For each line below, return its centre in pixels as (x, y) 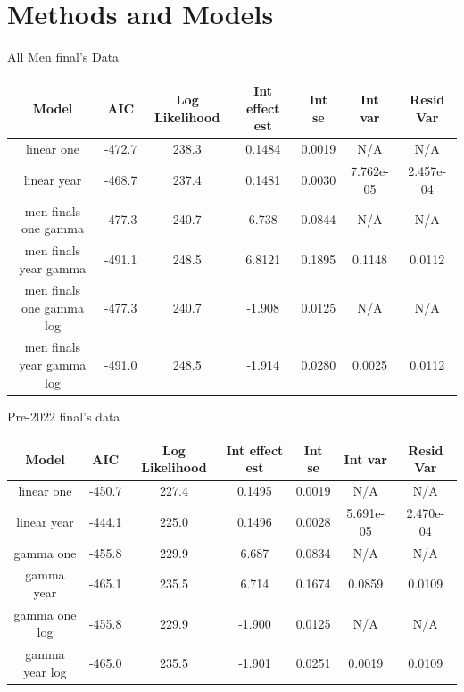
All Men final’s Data (63, 57)
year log (45, 671)
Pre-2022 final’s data (64, 416)
